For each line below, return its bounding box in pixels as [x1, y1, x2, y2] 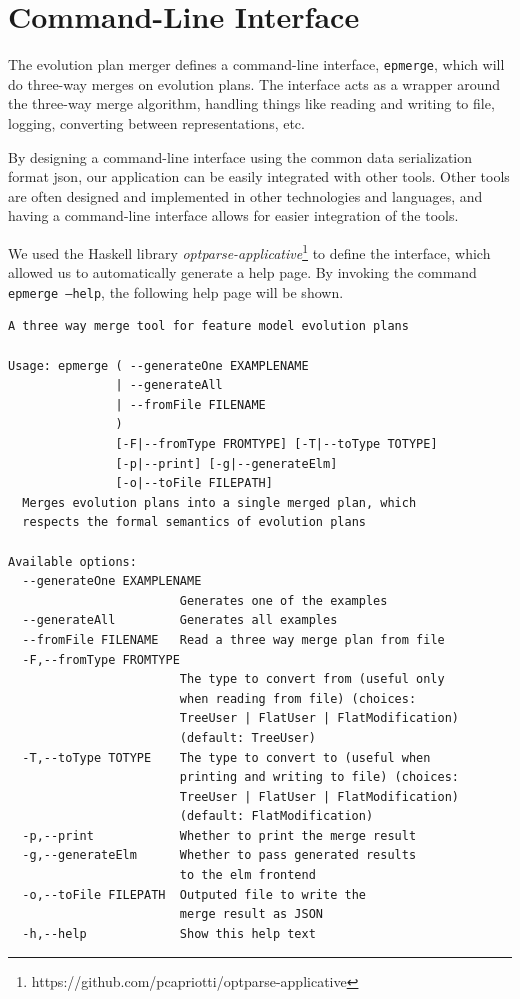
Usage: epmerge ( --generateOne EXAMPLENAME [8, 358, 309, 373]
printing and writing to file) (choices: [179, 770, 460, 785]
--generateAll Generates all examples [22, 613, 338, 628]
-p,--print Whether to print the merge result [22, 828, 417, 843]
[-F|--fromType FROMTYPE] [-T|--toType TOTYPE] [115, 437, 438, 451]
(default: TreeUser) [179, 730, 316, 745]
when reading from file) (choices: [179, 691, 417, 706]
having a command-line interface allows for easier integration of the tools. [8, 205, 459, 226]
